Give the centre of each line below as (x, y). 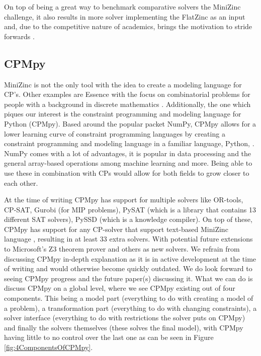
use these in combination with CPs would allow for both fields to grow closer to (127, 172)
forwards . (19, 36)
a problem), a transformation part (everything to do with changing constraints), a (130, 308)
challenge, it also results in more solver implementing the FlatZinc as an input (125, 16)
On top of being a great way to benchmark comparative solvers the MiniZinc (122, 7)
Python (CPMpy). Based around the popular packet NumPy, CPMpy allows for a (130, 123)
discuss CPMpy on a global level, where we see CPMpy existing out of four (120, 288)
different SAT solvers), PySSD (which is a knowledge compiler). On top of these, (128, 219)
